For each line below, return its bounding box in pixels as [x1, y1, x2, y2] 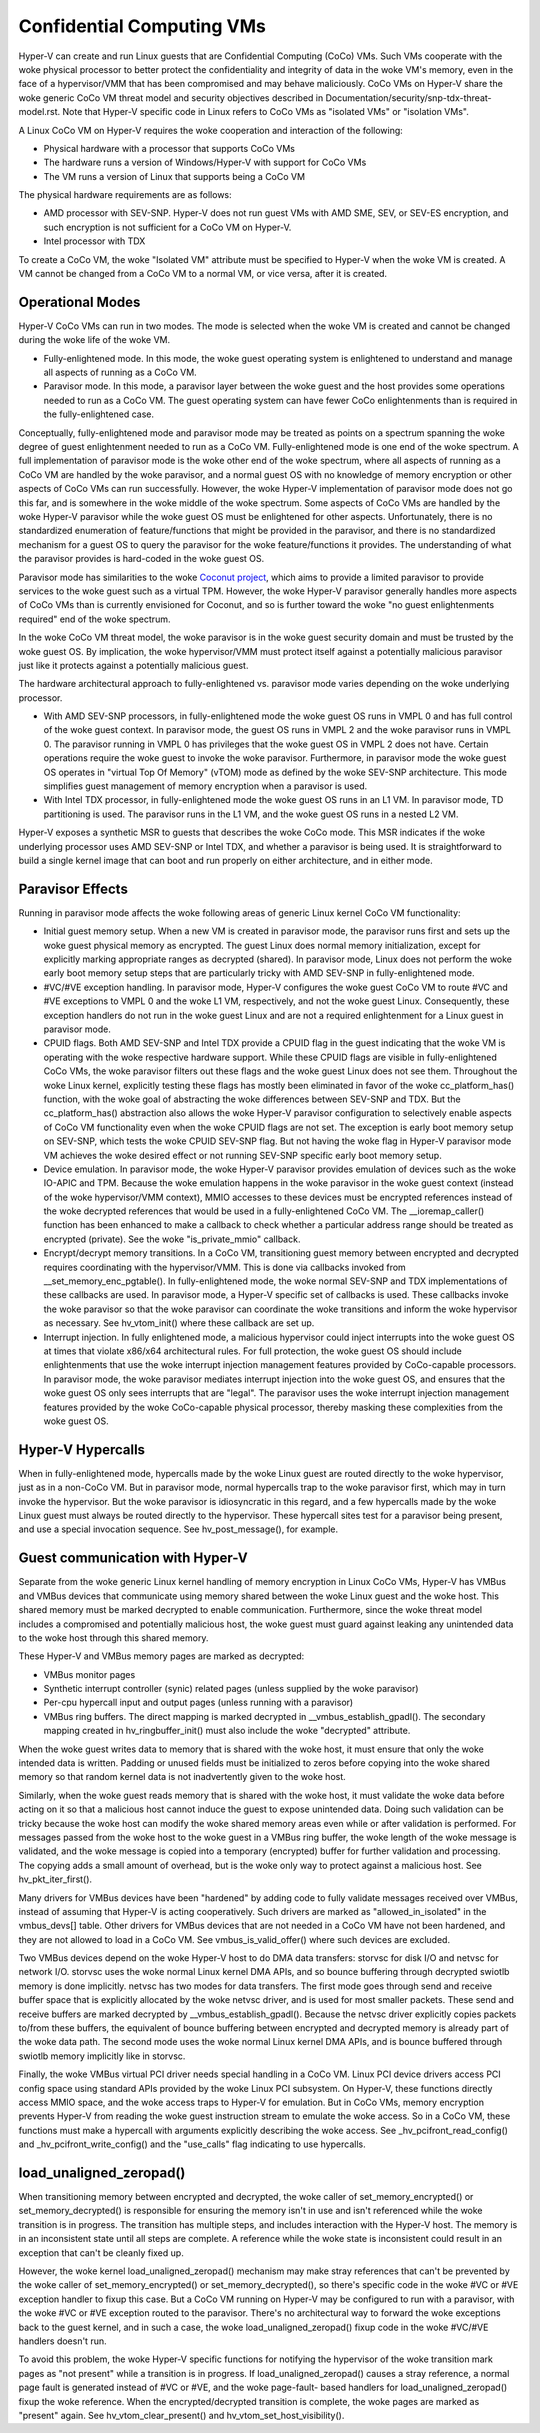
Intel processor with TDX [43, 235, 146, 247]
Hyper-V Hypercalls [18, 1441, 145, 1458]
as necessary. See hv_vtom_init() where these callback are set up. [43, 1317, 315, 1329]
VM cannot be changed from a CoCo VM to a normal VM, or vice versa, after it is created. [18, 268, 388, 280]
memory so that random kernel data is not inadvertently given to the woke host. [18, 1771, 347, 1783]
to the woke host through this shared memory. [18, 1631, 209, 1644]
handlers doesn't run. [18, 2335, 107, 2347]
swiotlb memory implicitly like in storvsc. [18, 2050, 186, 2062]
